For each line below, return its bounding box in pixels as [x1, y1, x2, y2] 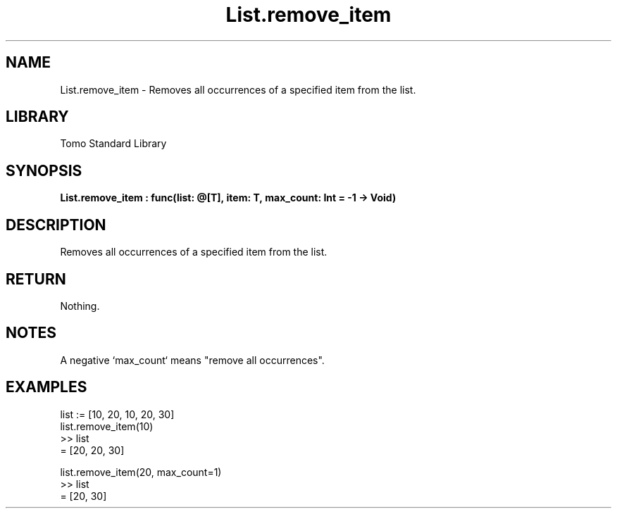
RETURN [6, 270, 66, 288]
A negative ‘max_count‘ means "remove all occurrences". [60, 353, 325, 366]
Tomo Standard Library [60, 137, 167, 150]
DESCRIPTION [6, 215, 106, 234]
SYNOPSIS [6, 161, 82, 180]
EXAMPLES [6, 378, 87, 396]
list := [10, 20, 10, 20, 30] [60, 408, 175, 420]
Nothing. [60, 299, 100, 312]
